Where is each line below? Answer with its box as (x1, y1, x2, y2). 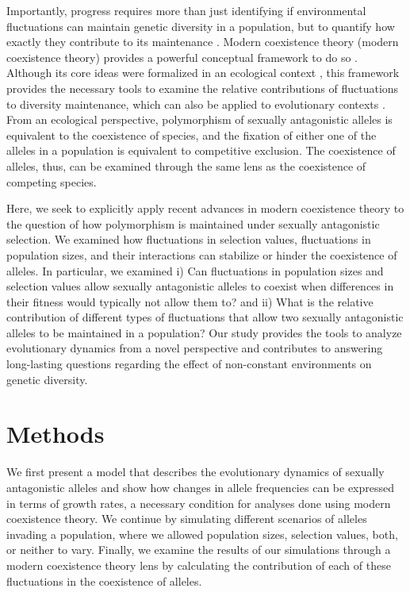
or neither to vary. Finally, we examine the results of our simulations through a (6, 541, 391, 558)
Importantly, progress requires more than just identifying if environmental (6, 2, 366, 18)
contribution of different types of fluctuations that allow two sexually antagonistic (6, 309, 404, 325)
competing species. (6, 173, 97, 190)
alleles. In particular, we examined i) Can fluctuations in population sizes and (6, 262, 384, 279)
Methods (6, 417, 105, 450)
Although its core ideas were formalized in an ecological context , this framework (6, 64, 400, 81)
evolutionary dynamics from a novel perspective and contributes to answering (6, 340, 383, 356)
